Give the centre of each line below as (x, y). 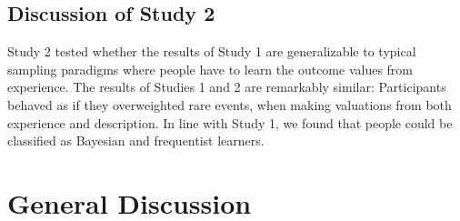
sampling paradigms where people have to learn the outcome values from (210, 69)
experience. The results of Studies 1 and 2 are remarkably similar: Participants (227, 87)
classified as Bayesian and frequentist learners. (136, 141)
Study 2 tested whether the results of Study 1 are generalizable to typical (212, 51)
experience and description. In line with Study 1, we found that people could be (230, 122)
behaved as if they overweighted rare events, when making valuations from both (230, 104)
